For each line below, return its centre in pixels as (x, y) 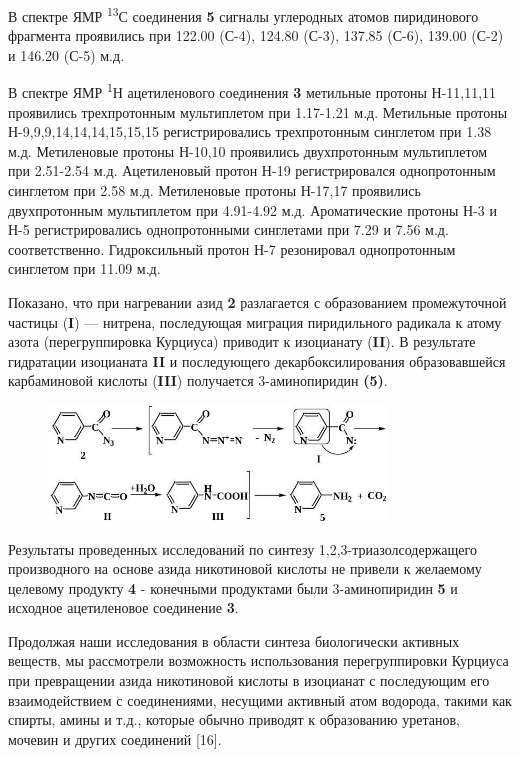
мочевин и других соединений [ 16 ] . (115, 738)
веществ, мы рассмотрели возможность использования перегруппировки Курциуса (258, 660)
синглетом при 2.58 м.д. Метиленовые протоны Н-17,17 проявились (214, 190)
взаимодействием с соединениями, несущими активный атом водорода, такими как (260, 699)
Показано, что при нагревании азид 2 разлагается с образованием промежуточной (257, 302)
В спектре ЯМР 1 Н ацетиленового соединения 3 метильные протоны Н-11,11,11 (252, 91)
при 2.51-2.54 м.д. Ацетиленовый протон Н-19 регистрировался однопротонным (252, 170)
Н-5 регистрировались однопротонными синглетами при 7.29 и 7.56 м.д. (228, 229)
